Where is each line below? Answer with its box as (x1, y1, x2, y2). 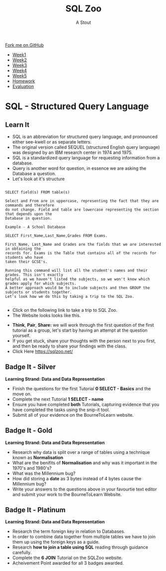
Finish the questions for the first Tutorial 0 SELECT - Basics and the (12, 385, 151, 391)
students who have (5, 255, 43, 260)
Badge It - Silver (5, 363, 56, 371)
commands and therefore (5, 203, 55, 208)
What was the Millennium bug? (12, 470, 76, 476)
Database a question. (12, 170, 56, 176)
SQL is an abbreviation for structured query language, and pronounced (12, 134, 158, 140)
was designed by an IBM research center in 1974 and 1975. (12, 149, 133, 155)
